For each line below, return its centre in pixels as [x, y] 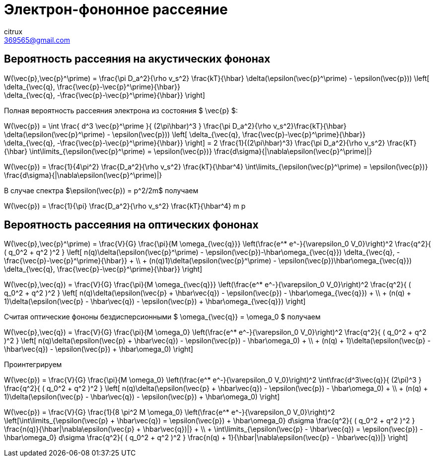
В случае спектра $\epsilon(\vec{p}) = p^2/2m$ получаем [101, 190]
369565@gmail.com [37, 40]
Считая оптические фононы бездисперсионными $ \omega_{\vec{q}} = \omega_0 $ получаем [162, 317]
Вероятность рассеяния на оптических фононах [131, 225]
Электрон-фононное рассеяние [116, 9]
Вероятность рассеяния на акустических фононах [137, 59]
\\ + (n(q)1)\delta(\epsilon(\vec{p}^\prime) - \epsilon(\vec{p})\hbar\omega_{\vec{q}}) [274, 261]
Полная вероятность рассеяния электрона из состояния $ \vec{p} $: [121, 110]
